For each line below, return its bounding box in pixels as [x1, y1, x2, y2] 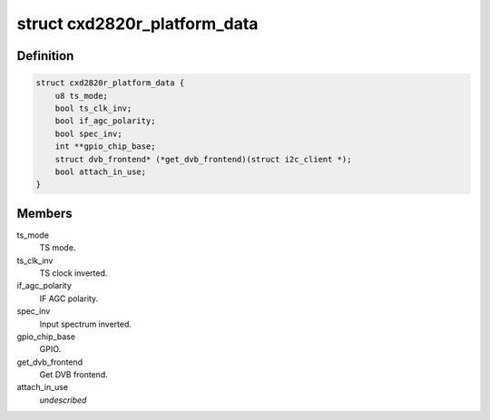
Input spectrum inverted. [39, 318, 132, 329]
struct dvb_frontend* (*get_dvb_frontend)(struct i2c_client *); [54, 154, 352, 164]
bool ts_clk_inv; [54, 103, 132, 113]
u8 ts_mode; [54, 91, 109, 101]
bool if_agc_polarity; [54, 116, 156, 126]
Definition [16, 48, 74, 63]
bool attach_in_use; [54, 166, 147, 177]
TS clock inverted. [39, 268, 108, 278]
